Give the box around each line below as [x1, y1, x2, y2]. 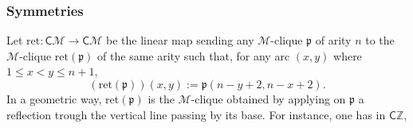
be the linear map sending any [105, 32, 254, 48]
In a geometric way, [6, 91, 102, 107]
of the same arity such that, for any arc [97, 47, 290, 64]
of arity [315, 32, 352, 48]
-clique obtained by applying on [191, 91, 346, 107]
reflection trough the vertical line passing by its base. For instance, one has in [6, 106, 386, 122]
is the [147, 91, 175, 107]
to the [365, 32, 395, 48]
